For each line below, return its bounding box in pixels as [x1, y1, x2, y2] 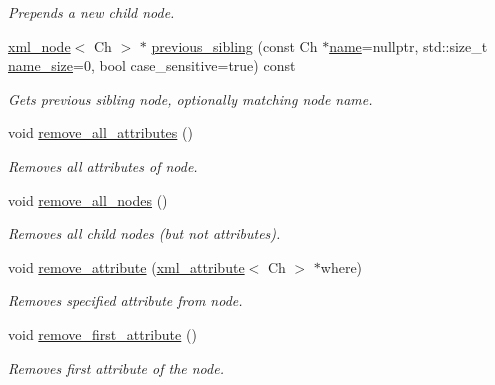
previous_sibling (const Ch [151, 35, 318, 56]
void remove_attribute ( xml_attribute [8, 256, 245, 277]
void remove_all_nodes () [8, 189, 168, 210]
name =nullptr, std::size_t [329, 35, 488, 56]
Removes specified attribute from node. [8, 290, 243, 311]
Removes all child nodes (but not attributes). [8, 223, 281, 244]
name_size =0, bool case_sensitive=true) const [8, 55, 296, 76]
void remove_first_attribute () [8, 323, 197, 344]
